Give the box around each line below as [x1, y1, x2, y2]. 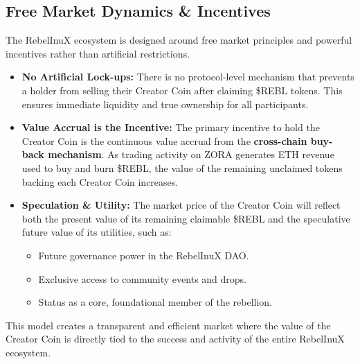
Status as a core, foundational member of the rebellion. [38, 295, 273, 309]
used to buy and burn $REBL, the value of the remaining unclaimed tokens [21, 160, 343, 175]
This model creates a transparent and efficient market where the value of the [6, 318, 331, 332]
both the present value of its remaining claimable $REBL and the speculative [21, 211, 350, 225]
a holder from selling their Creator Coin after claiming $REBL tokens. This [21, 83, 343, 97]
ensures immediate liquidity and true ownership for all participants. [21, 96, 309, 111]
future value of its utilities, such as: [21, 225, 172, 239]
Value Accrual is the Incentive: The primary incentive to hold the [21, 120, 320, 135]
